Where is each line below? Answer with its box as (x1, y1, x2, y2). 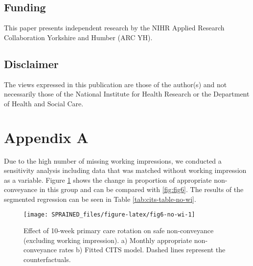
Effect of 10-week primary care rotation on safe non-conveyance (23, 225, 214, 236)
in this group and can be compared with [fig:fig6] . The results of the (39, 184, 244, 194)
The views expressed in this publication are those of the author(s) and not (4, 79, 227, 89)
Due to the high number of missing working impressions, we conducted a (4, 155, 222, 166)
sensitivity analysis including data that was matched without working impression (4, 165, 247, 175)
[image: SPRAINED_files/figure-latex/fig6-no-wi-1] (23, 211, 195, 218)
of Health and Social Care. (4, 98, 84, 108)
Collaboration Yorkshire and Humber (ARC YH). (4, 32, 153, 42)
